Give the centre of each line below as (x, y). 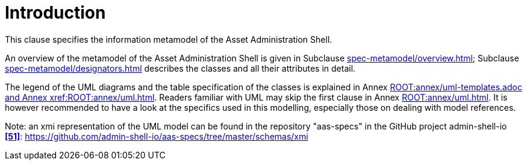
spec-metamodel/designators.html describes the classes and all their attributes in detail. (180, 68)
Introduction (55, 13)
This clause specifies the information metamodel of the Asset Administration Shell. (169, 39)
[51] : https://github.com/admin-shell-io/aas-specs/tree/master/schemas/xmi (157, 136)
